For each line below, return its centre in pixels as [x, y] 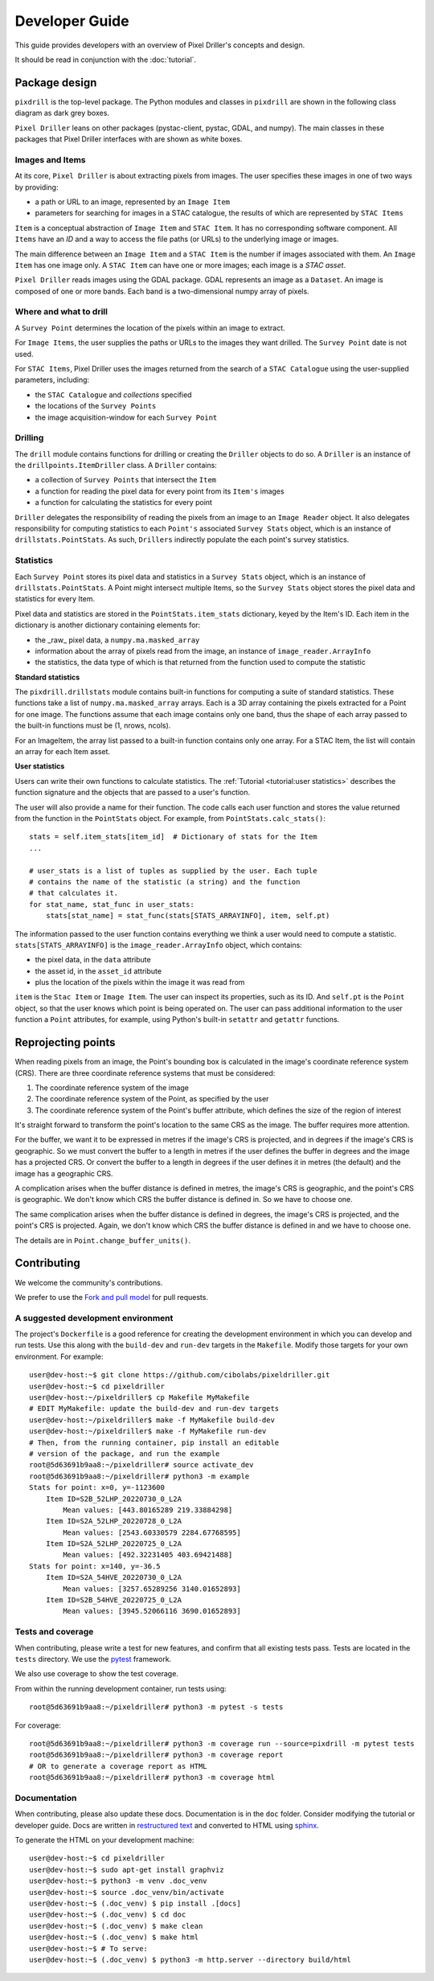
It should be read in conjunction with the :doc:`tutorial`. [106, 59]
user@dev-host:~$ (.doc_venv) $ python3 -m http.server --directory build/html [190, 1959]
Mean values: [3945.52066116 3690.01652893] [152, 1611]
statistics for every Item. [55, 599]
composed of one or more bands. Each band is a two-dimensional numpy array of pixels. [162, 291]
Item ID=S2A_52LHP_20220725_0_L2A [114, 1544]
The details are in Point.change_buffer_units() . [102, 1240]
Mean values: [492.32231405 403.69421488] [148, 1555]
